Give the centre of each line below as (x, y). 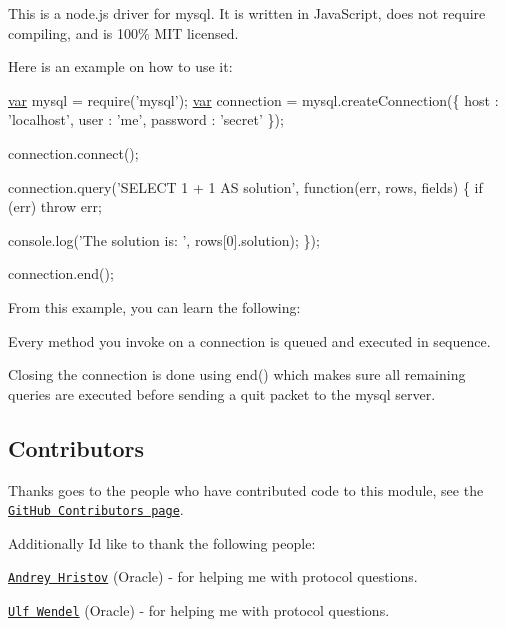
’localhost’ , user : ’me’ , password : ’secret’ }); (146, 119)
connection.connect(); (73, 152)
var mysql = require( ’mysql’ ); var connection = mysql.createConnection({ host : (253, 99)
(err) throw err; (55, 206)
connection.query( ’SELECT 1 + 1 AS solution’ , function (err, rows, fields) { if (245, 186)
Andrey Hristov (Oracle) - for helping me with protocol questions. (213, 576)
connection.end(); (61, 273)
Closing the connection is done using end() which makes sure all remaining (237, 374)
